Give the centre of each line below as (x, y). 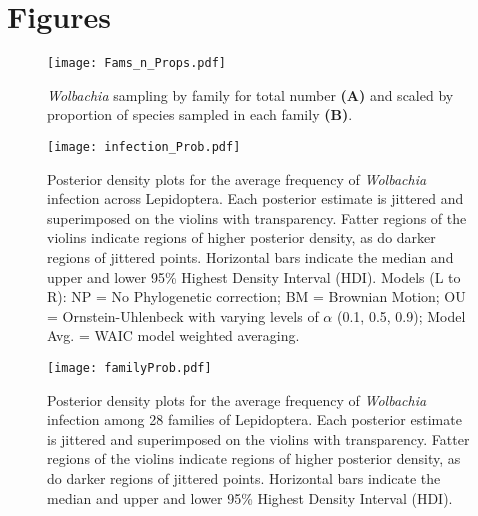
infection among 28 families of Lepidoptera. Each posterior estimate (254, 419)
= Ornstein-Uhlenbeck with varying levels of (183, 315)
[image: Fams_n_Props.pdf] (136, 63)
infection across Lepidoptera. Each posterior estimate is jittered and (255, 198)
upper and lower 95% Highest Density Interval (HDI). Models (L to (254, 276)
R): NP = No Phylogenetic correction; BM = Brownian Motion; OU (256, 296)
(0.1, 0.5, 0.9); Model (401, 315)
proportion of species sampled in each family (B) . (200, 114)
